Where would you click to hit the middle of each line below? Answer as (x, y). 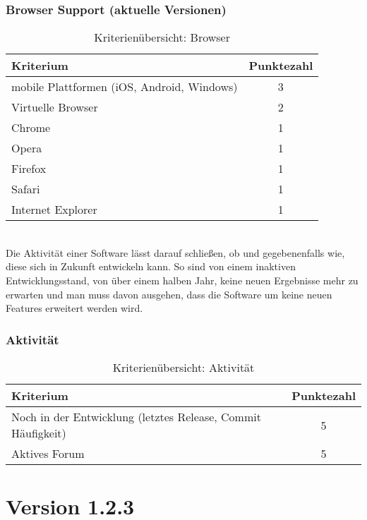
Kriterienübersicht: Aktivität (183, 367)
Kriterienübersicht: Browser (162, 37)
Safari (26, 189)
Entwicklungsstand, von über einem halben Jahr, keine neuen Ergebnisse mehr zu (182, 280)
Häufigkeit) (39, 433)
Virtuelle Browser (55, 107)
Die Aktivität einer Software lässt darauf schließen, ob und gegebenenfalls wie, (175, 252)
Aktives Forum (48, 453)
